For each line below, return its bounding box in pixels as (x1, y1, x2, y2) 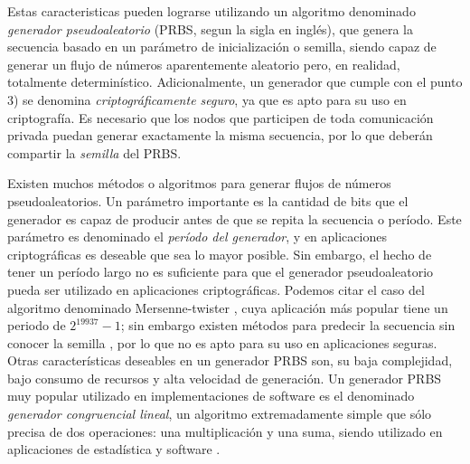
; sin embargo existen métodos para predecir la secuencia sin (120, 316, 456, 335)
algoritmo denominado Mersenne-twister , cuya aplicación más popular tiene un (7, 298, 448, 317)
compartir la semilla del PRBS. (7, 143, 182, 162)
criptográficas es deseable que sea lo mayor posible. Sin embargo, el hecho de (7, 244, 432, 263)
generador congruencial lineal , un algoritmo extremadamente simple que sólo (7, 404, 432, 423)
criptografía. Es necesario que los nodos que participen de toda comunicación (7, 108, 434, 127)
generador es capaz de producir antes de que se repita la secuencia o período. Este (7, 209, 462, 228)
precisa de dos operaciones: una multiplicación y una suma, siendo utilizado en (7, 421, 443, 440)
